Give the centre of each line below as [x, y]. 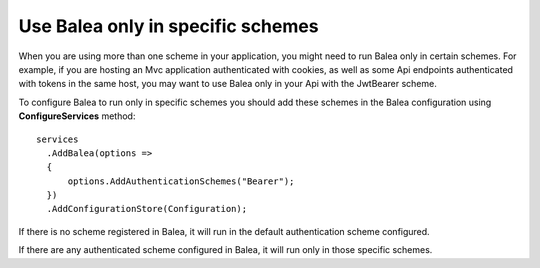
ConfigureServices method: [77, 116]
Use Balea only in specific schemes [168, 26]
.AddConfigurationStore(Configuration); [147, 209]
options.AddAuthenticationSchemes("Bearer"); [181, 181]
